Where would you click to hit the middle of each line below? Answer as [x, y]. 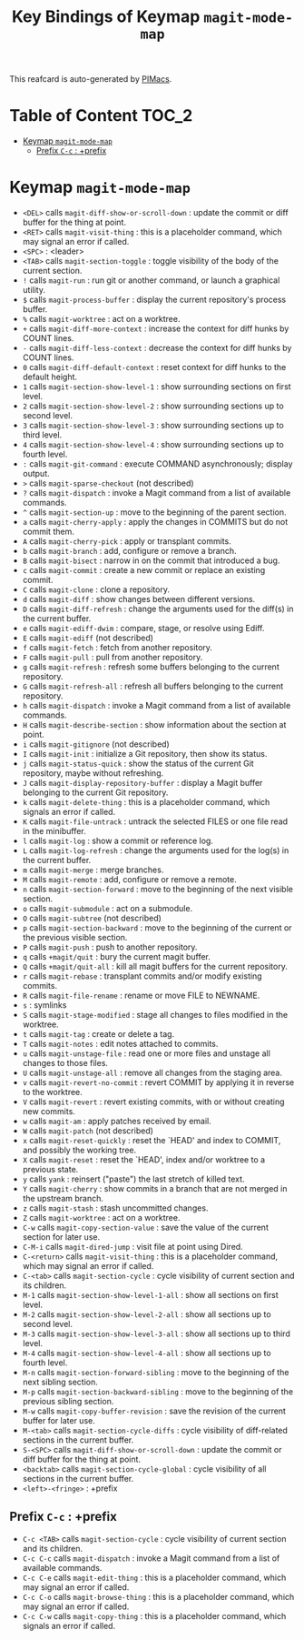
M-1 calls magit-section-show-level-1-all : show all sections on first [150, 1295]
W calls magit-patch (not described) [88, 1131]
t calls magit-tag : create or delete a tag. [98, 1034]
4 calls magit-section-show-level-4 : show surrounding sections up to [153, 445]
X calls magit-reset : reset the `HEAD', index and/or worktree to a [144, 1160]
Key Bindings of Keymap [106, 17]
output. [36, 474]
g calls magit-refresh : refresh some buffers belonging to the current [151, 667]
